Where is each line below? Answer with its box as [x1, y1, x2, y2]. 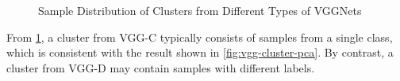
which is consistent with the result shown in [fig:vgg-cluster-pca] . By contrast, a [6, 44, 394, 61]
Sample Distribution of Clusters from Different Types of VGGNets [38, 2, 362, 18]
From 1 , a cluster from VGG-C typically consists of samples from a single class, [6, 28, 393, 45]
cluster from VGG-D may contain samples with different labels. [6, 59, 315, 75]
